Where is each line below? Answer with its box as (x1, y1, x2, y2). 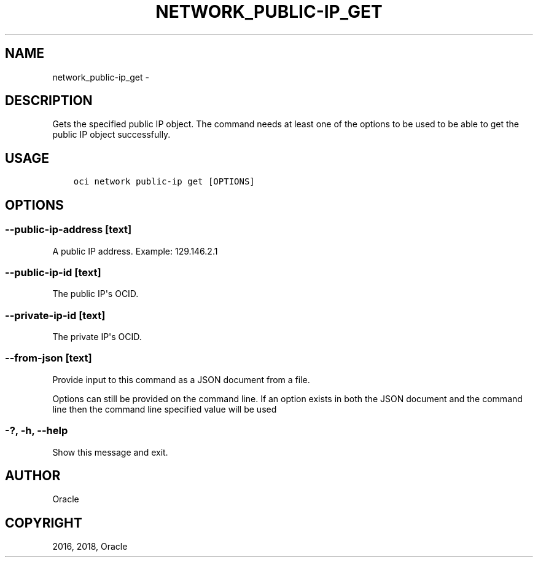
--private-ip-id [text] (5, 309, 106, 322)
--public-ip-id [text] (5, 266, 101, 279)
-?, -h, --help (5, 424, 68, 437)
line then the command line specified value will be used (52, 403, 277, 414)
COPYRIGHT (5, 515, 82, 531)
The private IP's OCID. (52, 331, 142, 342)
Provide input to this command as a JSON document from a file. (52, 374, 310, 385)
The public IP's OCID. (52, 288, 139, 299)
